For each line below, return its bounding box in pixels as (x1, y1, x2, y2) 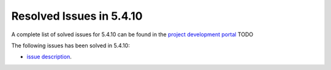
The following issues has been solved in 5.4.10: (11, 42, 130, 49)
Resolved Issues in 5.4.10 (11, 9, 143, 23)
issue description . (26, 53, 72, 61)
